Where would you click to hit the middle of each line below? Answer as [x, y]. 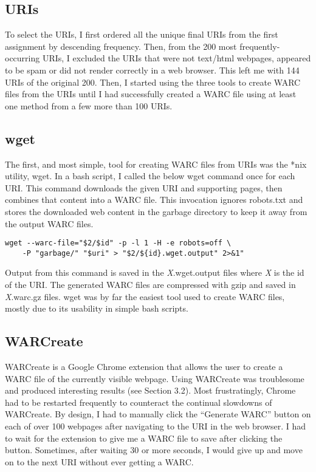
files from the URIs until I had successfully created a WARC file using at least [151, 94]
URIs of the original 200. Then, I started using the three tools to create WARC [153, 82]
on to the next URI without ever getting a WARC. [99, 461]
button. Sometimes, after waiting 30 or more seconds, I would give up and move [154, 450]
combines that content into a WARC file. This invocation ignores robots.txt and [154, 200]
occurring [22, 58]
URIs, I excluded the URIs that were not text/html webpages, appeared [177, 58]
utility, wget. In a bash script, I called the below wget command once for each [150, 176]
